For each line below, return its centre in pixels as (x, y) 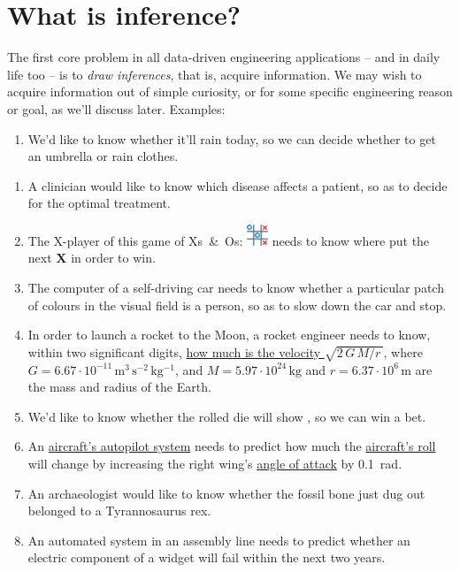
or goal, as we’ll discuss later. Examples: (116, 108)
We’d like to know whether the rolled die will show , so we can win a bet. (227, 416)
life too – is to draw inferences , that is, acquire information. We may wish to (215, 74)
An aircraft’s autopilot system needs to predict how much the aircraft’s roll (232, 446)
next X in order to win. (92, 258)
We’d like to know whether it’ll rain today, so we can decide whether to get (232, 138)
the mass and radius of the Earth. (119, 387)
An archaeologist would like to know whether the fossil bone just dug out (226, 493)
